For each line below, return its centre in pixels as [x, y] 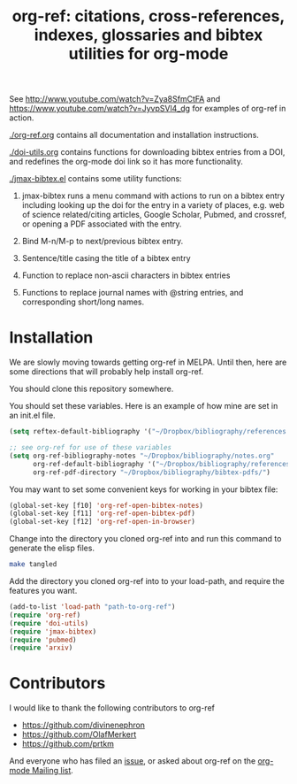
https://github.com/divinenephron [84, 725]
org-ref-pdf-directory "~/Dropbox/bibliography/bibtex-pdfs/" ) [152, 472]
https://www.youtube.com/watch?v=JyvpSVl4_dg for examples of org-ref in [148, 109]
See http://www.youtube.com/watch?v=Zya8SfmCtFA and [115, 99]
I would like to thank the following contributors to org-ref [112, 708]
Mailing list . [53, 771]
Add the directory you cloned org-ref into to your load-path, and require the [147, 581]
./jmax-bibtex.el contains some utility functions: [96, 179]
